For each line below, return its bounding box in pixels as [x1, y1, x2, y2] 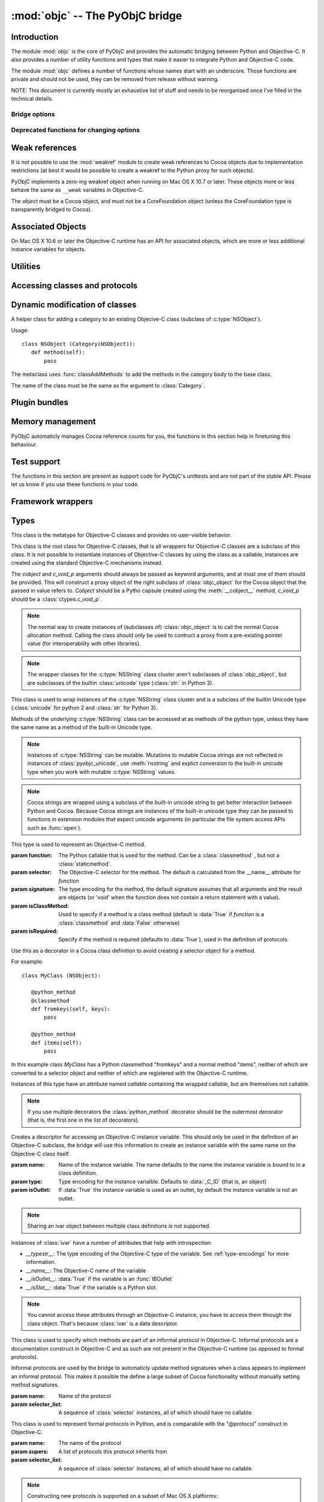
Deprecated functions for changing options [11, 126, 140, 135]
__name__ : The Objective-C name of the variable [26, 1266, 146, 1274]
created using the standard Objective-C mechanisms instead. [11, 559, 163, 567]
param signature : [11, 886, 55, 892]
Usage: [11, 326, 29, 333]
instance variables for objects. [11, 246, 86, 253]
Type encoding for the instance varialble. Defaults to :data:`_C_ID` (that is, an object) [58, 1178, 267, 1185]
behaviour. [11, 440, 38, 448]
